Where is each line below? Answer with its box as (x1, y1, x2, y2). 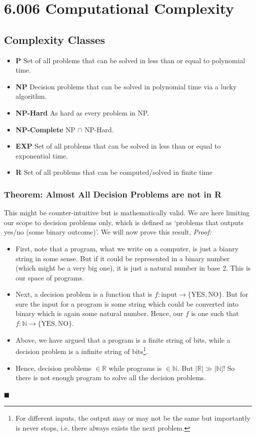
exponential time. (15, 150, 68, 160)
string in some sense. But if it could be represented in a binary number (15, 253, 230, 263)
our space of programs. (15, 272, 84, 282)
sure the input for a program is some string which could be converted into (15, 298, 239, 309)
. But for (222, 289, 249, 299)
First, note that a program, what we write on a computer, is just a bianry (15, 243, 239, 253)
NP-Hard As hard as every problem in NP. (15, 107, 149, 118)
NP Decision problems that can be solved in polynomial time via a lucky (15, 81, 237, 91)
